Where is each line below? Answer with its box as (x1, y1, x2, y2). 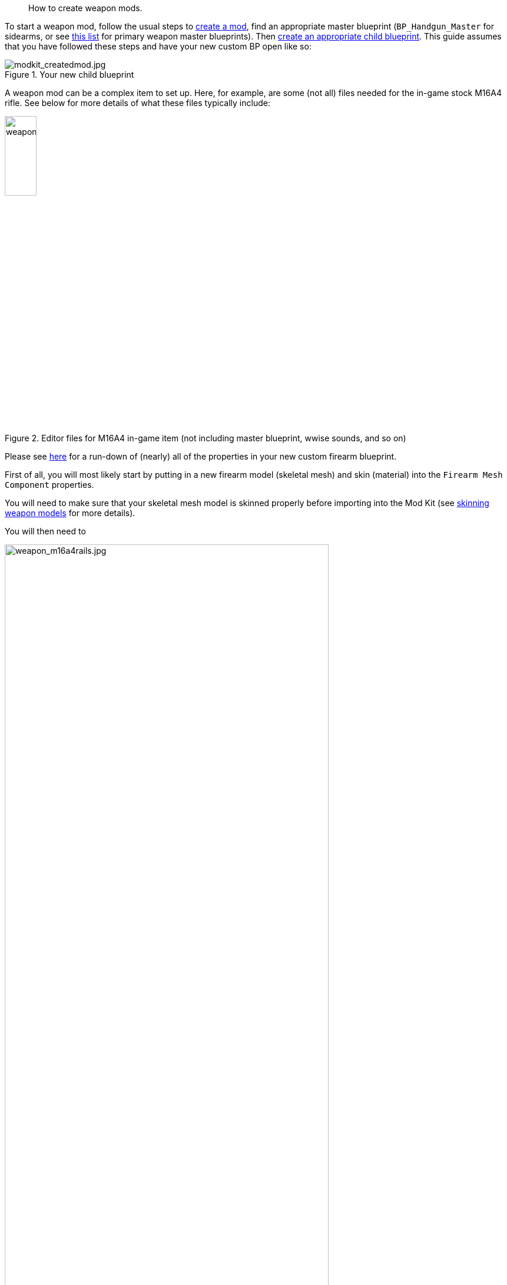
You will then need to (5, 526, 86, 536)
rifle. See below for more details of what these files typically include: (5, 98, 270, 108)
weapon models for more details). (5, 508, 135, 518)
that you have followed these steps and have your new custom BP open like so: (5, 41, 312, 51)
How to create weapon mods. (28, 3, 143, 13)
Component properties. (5, 480, 94, 490)
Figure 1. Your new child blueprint (5, 70, 134, 80)
